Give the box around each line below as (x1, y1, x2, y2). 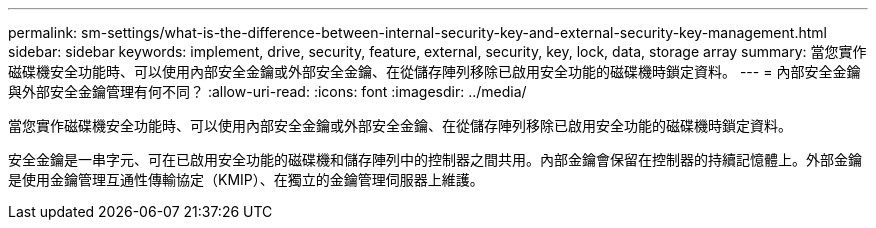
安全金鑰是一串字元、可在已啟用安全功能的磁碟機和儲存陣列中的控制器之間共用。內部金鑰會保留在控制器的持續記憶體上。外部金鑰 (8, 151, 862, 168)
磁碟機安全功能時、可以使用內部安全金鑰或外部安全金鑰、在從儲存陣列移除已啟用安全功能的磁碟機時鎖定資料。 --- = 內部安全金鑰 (8, 63, 861, 80)
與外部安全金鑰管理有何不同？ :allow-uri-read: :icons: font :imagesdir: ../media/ (8, 83, 527, 100)
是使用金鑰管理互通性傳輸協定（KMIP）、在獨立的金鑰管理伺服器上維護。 (8, 171, 484, 188)
